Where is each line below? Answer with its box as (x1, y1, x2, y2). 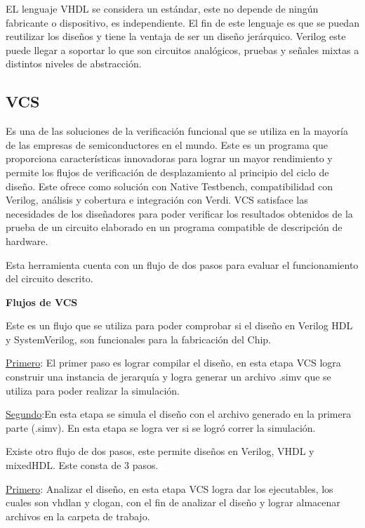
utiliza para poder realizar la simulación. (6, 383, 180, 397)
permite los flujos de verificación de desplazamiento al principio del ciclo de (6, 164, 329, 179)
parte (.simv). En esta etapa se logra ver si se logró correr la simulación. (6, 420, 316, 435)
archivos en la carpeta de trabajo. (6, 508, 150, 523)
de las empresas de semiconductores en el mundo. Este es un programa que (6, 137, 328, 152)
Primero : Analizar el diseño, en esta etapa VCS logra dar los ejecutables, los (6, 481, 333, 496)
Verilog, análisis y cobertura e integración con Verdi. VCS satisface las (6, 192, 308, 207)
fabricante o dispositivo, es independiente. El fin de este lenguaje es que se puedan (6, 15, 359, 29)
